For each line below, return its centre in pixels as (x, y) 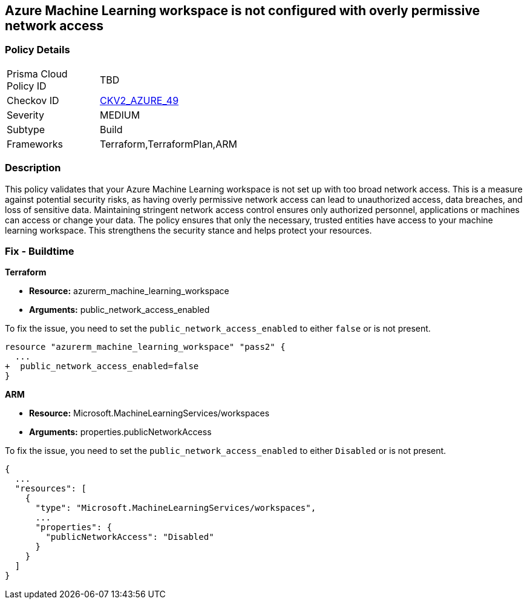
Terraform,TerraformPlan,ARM (168, 144)
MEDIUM (120, 115)
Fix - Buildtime (40, 251)
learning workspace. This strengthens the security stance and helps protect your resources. (188, 230)
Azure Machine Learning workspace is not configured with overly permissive (242, 11)
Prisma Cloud (37, 74)
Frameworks (35, 144)
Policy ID (27, 86)
